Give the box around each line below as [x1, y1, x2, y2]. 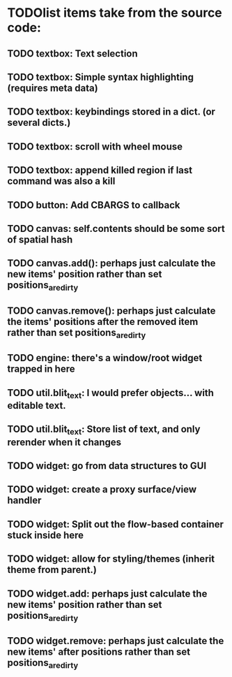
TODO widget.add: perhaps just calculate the [7, 588, 208, 599]
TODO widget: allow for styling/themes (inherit [7, 553, 215, 565]
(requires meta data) [7, 82, 99, 94]
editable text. [7, 400, 66, 412]
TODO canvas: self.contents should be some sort [7, 222, 225, 235]
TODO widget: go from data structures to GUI [7, 460, 207, 472]
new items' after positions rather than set [7, 646, 190, 658]
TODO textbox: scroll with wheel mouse [7, 140, 183, 152]
